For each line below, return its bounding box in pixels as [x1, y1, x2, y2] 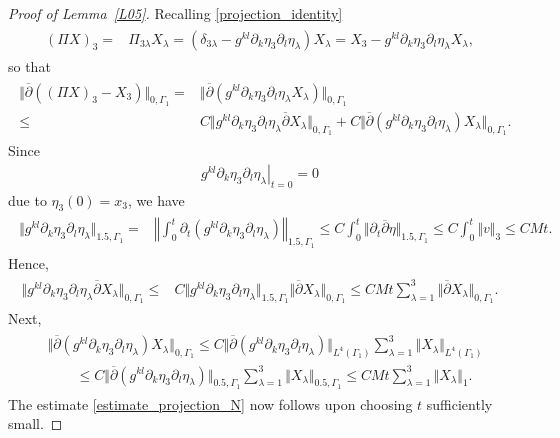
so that [8, 55, 51, 76]
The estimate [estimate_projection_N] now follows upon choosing [8, 393, 413, 414]
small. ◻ [8, 413, 63, 434]
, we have [128, 189, 185, 210]
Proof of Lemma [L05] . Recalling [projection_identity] [8, 3, 343, 23]
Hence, [8, 252, 49, 273]
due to [8, 189, 47, 210]
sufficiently [426, 393, 493, 414]
